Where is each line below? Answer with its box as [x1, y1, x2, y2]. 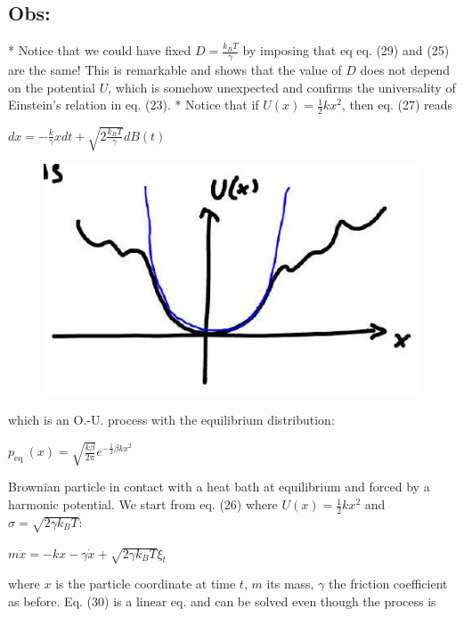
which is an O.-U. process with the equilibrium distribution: [8, 410, 335, 429]
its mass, [266, 574, 314, 593]
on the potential [8, 77, 96, 96]
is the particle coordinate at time [55, 574, 236, 593]
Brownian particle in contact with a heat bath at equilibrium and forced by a [8, 477, 430, 496]
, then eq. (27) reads [341, 95, 453, 114]
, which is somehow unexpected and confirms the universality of [108, 77, 456, 96]
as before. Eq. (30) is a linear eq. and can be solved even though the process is [8, 592, 436, 611]
